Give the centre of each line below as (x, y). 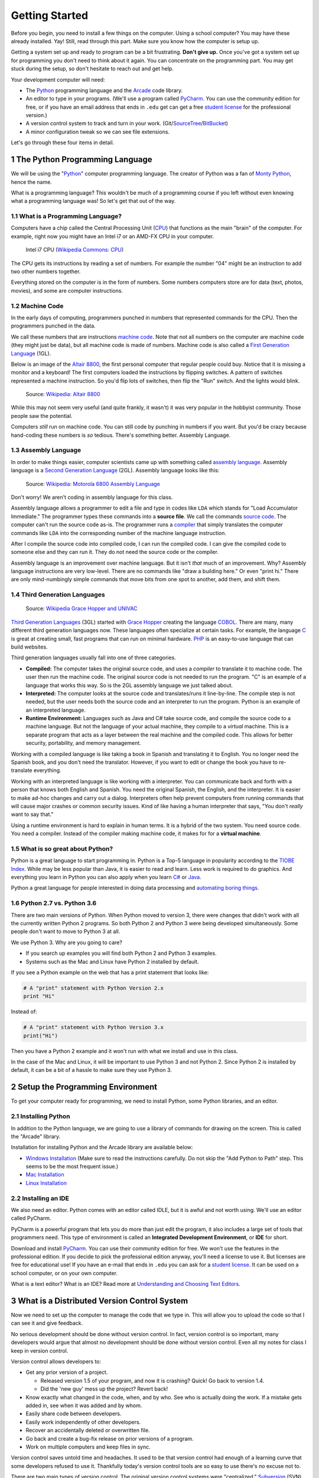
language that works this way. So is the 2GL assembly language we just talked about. (129, 685)
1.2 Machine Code (37, 306)
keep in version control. (40, 1350)
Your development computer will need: (58, 79)
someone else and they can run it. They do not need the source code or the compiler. (115, 552)
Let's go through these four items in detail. (63, 142)
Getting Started (50, 15)
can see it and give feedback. (47, 1323)
